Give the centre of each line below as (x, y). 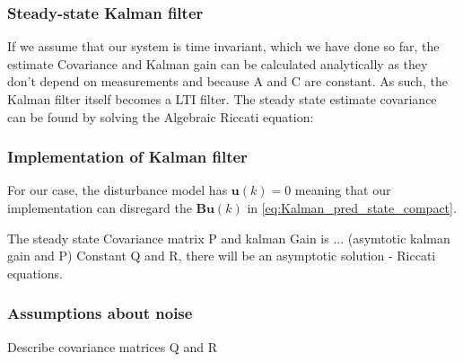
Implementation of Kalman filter (127, 157)
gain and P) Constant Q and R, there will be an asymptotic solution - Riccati (222, 256)
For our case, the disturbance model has (118, 190)
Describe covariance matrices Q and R (112, 346)
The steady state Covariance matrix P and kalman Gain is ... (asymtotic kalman (229, 238)
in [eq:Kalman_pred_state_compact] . (352, 207)
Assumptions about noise (100, 313)
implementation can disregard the (100, 207)
